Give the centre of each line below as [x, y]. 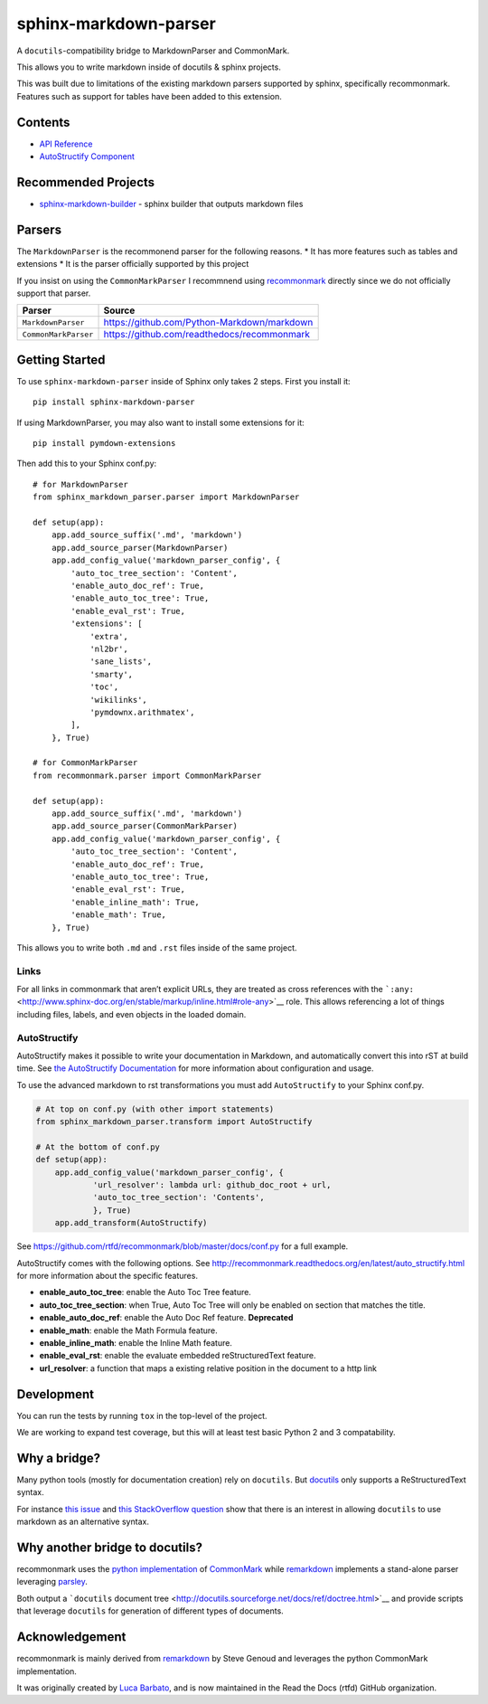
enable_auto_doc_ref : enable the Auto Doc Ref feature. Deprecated [166, 1318]
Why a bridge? [59, 1458]
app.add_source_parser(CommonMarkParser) [145, 826]
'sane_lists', [121, 662]
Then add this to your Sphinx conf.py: [87, 464]
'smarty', [112, 674]
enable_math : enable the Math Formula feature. [129, 1330]
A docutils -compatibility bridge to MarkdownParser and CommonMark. [153, 51]
